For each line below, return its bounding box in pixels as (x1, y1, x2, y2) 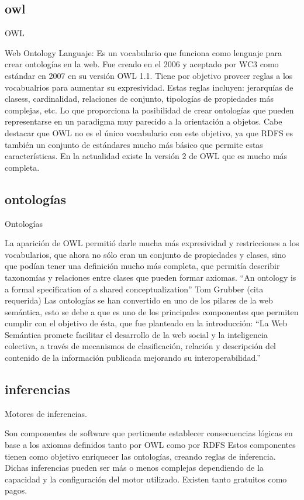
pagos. (5, 484, 27, 496)
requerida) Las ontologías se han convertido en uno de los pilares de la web (5, 294, 273, 306)
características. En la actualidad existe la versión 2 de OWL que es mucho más (5, 150, 288, 162)
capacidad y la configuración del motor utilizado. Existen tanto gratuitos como (5, 473, 287, 485)
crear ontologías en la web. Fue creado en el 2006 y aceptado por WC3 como (5, 58, 279, 70)
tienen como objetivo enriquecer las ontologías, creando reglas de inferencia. (5, 450, 276, 462)
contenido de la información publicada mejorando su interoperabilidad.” (5, 351, 261, 364)
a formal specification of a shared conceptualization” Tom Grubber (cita (5, 282, 264, 295)
